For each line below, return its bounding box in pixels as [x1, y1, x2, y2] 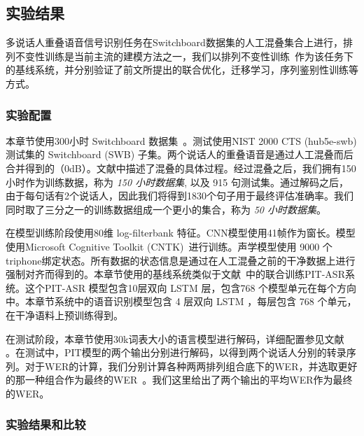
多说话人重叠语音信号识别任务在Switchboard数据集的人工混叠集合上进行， [6, 35, 343, 50]
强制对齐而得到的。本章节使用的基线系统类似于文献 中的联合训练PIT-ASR [6, 267, 345, 281]
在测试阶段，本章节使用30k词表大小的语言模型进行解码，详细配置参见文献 [6, 331, 344, 346]
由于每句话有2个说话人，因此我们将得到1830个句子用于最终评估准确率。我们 [6, 188, 353, 203]
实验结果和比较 [6, 416, 86, 433]
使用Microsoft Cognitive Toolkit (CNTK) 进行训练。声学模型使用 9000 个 [6, 239, 332, 253]
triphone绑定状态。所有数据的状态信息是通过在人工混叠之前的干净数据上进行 [6, 253, 356, 267]
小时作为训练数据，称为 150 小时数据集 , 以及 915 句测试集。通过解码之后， [6, 174, 349, 189]
